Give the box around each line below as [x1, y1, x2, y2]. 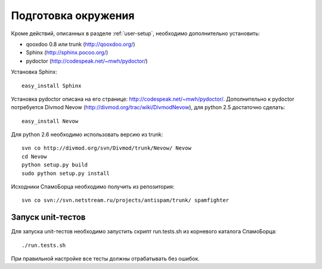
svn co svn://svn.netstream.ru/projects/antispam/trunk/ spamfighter [21, 197, 230, 204]
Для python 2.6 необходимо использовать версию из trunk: [11, 131, 163, 138]
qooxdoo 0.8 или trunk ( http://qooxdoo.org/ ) [26, 41, 135, 48]
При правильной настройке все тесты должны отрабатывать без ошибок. [11, 255, 200, 262]
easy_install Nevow [21, 118, 79, 125]
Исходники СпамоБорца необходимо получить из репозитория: [11, 183, 175, 190]
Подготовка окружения [11, 9, 135, 22]
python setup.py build [21, 162, 88, 168]
